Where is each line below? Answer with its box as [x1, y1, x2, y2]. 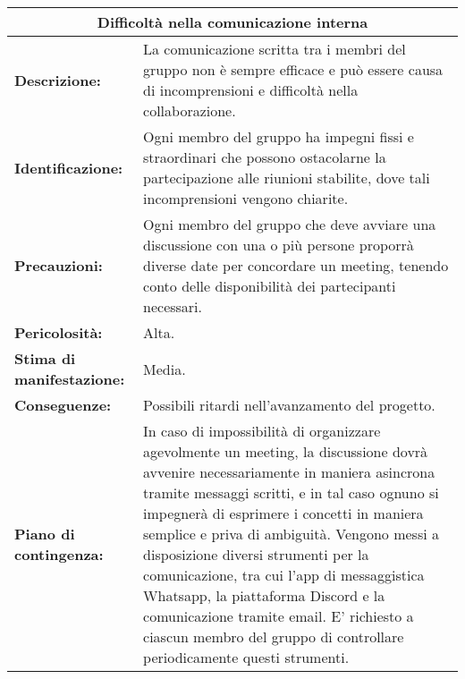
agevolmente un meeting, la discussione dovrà [143, 441, 428, 462]
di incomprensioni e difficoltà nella [143, 80, 359, 100]
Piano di [14, 523, 75, 544]
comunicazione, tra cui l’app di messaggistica [143, 564, 425, 585]
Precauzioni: [14, 255, 103, 276]
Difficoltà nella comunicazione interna [97, 12, 368, 32]
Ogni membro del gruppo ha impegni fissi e [143, 126, 414, 147]
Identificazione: [14, 157, 123, 178]
